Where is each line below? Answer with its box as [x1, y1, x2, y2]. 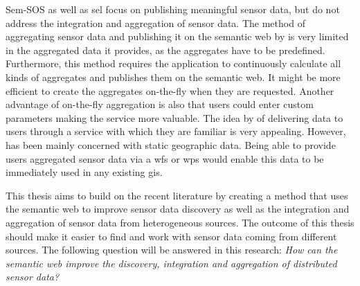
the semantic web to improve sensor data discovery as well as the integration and [6, 202, 350, 216]
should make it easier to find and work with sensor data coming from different [6, 229, 337, 243]
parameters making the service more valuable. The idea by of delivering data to [6, 110, 343, 125]
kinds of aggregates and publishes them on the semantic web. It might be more [6, 69, 341, 84]
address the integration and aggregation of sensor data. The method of [6, 15, 305, 30]
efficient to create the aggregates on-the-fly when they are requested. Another [6, 83, 334, 98]
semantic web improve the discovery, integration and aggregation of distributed [6, 256, 337, 270]
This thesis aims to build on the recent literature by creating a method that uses [6, 188, 348, 202]
